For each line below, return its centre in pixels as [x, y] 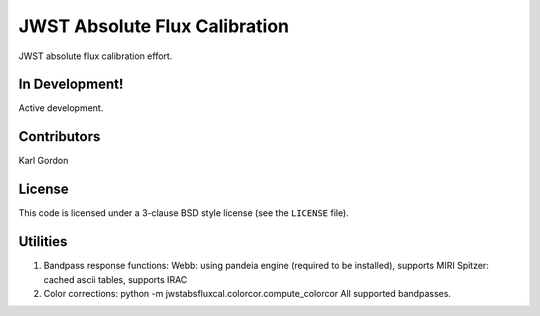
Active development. [61, 108]
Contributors [59, 136]
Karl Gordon [43, 161]
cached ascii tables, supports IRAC [115, 279]
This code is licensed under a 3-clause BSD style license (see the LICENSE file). [183, 213]
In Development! [71, 84]
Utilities [43, 241]
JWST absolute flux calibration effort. [95, 56]
